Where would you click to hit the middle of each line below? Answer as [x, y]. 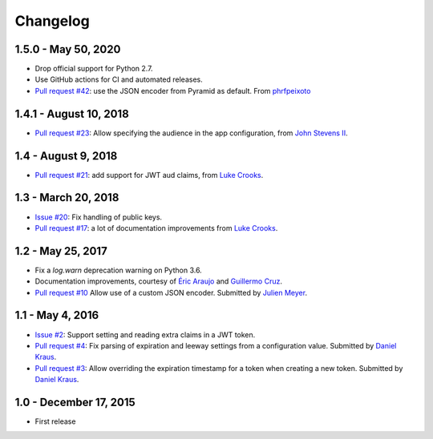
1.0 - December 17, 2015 [75, 402]
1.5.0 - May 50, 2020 [68, 49]
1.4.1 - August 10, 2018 [72, 113]
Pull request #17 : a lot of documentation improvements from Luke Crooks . [156, 228]
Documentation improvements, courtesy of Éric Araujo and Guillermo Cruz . [158, 281]
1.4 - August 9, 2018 [66, 156]
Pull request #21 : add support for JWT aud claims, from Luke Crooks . [149, 175]
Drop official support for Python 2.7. [94, 69]
